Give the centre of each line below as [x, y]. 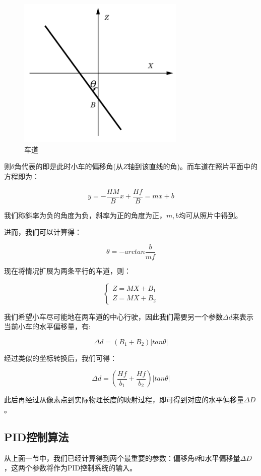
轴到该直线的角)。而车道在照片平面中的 [193, 166]
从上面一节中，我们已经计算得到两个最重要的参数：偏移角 [99, 458]
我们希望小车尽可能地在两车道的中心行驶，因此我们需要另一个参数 [113, 316]
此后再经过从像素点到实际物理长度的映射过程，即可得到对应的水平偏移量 [124, 400]
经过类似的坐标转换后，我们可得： [60, 358]
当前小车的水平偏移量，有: [47, 326]
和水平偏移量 [219, 458]
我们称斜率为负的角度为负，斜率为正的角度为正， [85, 215]
